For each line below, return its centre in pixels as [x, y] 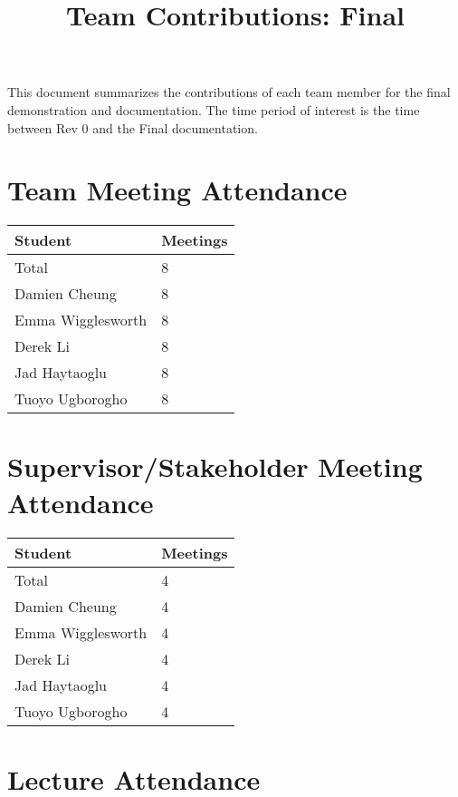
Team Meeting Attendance [177, 190]
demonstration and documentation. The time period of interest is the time [214, 109]
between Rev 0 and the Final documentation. [133, 127]
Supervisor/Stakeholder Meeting [215, 467]
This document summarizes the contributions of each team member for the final [229, 92]
